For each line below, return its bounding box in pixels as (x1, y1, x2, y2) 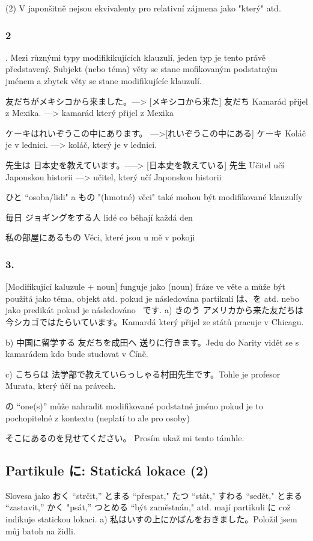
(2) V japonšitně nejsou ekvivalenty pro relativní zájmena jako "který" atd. (5, 2, 281, 14)
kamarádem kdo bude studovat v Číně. (5, 347, 148, 360)
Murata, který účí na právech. (5, 379, 116, 392)
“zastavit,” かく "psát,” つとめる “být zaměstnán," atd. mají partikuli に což (5, 501, 291, 513)
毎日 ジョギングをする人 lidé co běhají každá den (5, 210, 193, 223)
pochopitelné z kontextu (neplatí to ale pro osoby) (5, 411, 190, 424)
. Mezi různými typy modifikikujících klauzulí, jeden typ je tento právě (5, 50, 266, 63)
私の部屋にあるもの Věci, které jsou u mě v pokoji (5, 231, 195, 243)
